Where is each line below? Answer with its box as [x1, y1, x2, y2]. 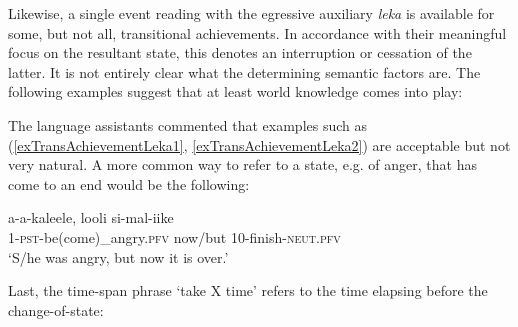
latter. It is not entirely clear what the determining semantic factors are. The [8, 61, 481, 82]
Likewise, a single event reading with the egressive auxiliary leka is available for [8, 3, 495, 23]
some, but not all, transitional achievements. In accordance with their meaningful [8, 22, 507, 43]
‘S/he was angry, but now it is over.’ [8, 246, 229, 267]
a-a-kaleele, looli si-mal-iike [8, 207, 174, 228]
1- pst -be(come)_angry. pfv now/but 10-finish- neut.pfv [8, 226, 341, 247]
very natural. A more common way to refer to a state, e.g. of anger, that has [8, 154, 477, 175]
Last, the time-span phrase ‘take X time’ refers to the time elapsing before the [8, 280, 488, 301]
